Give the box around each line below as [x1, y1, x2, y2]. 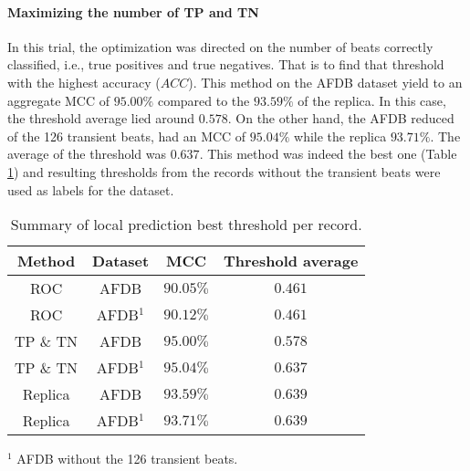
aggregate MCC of [7, 90, 110, 110]
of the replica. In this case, [298, 90, 446, 110]
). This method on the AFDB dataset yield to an [188, 72, 463, 91]
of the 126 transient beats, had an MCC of [7, 126, 246, 145]
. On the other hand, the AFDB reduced [227, 109, 454, 128]
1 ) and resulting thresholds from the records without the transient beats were [7, 162, 441, 181]
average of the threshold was [7, 144, 167, 163]
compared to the [157, 90, 250, 110]
